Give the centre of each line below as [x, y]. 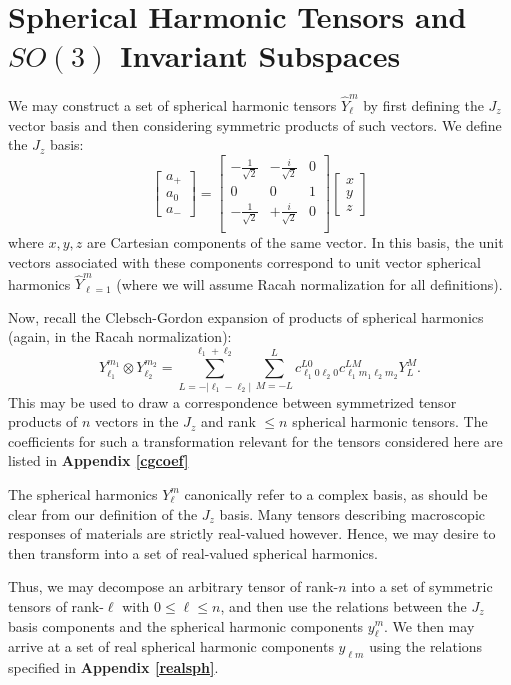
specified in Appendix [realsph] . [113, 667]
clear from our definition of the [103, 513]
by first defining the [423, 105]
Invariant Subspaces [260, 55]
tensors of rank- [56, 605]
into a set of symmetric [422, 586]
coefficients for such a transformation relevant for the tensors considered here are [255, 440]
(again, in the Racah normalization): [120, 336]
